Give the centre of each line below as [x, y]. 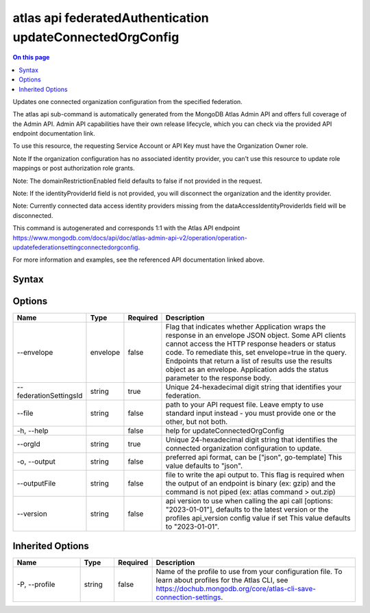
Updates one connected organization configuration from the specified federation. [127, 101]
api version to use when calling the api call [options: [249, 501]
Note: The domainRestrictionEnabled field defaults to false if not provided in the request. [138, 181]
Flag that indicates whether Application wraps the [246, 327]
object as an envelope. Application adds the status [247, 370]
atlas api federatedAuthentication [111, 18]
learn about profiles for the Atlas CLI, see [222, 580]
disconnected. [33, 215]
